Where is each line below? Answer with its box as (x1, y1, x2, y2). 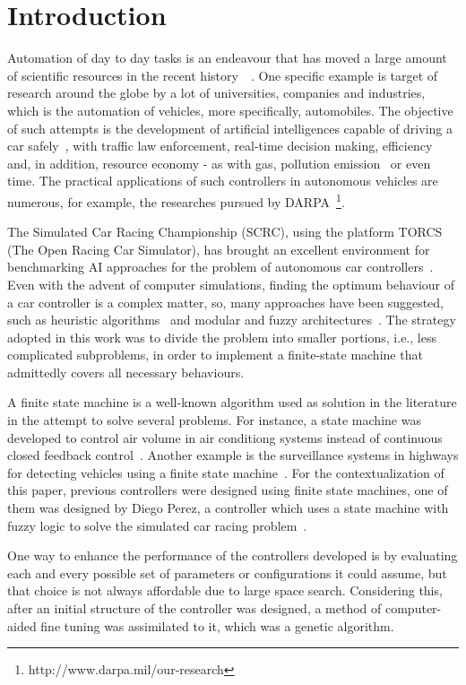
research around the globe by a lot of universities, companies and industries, (7, 83, 426, 102)
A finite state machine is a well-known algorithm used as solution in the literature (7, 393, 457, 412)
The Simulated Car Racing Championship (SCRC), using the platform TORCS (7, 222, 443, 241)
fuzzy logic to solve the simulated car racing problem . (7, 516, 307, 534)
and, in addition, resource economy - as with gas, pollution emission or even (7, 153, 431, 172)
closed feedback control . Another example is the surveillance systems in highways (7, 446, 459, 464)
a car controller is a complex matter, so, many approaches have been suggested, (7, 292, 444, 311)
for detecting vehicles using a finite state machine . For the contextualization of (7, 463, 444, 481)
